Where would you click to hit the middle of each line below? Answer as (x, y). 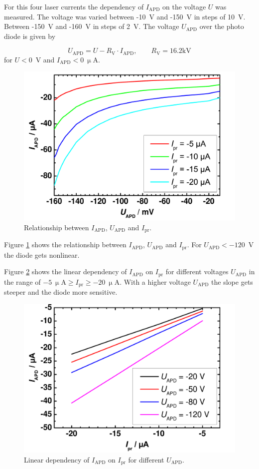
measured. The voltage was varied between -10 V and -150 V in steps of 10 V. (125, 16)
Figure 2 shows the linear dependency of (65, 271)
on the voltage (184, 6)
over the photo (222, 26)
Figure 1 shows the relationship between (65, 244)
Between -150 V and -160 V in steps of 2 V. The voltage (92, 26)
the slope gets (232, 281)
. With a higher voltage (155, 281)
